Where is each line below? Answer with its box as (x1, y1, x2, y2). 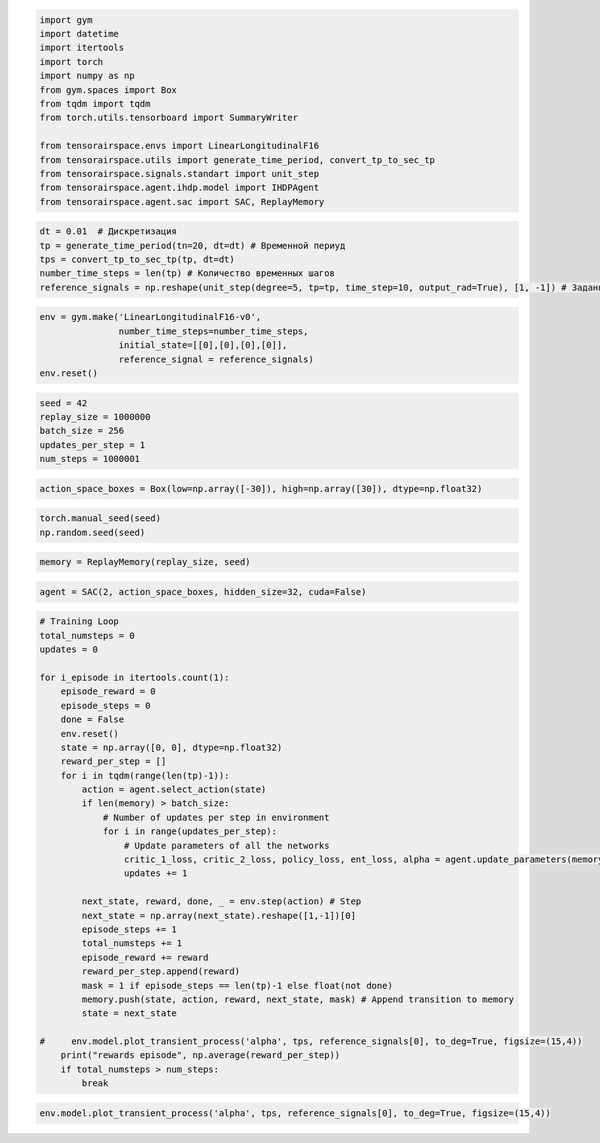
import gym (39, 14, 93, 25)
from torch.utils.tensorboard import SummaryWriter (39, 112, 299, 124)
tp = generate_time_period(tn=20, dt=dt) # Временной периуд (39, 240, 346, 251)
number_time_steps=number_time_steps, (118, 325, 309, 337)
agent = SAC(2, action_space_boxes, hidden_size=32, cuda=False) (39, 586, 367, 597)
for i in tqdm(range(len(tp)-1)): (60, 770, 230, 781)
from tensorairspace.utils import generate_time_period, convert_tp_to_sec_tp (39, 154, 435, 165)
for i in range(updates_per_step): (102, 826, 277, 837)
